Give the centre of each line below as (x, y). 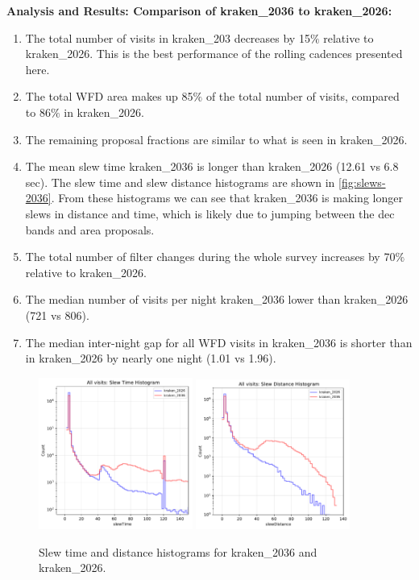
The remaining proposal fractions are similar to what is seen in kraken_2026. (216, 139)
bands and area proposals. (90, 229)
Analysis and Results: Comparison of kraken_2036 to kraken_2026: (199, 10)
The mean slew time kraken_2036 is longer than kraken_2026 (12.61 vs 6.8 (212, 166)
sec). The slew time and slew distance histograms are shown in (180, 182)
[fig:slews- (362, 182)
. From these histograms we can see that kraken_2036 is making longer (227, 198)
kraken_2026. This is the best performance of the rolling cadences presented (214, 54)
